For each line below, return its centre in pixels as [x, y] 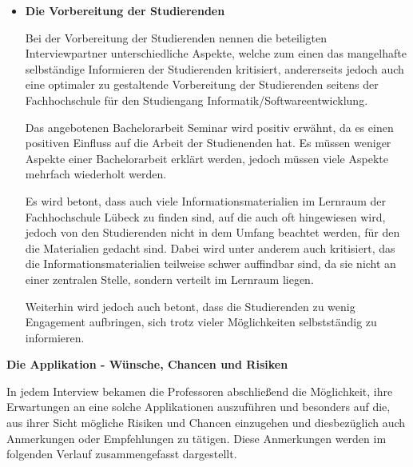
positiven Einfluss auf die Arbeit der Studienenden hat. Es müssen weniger [208, 143]
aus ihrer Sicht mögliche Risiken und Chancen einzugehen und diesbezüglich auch [206, 423]
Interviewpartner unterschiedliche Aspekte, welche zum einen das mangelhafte [216, 53]
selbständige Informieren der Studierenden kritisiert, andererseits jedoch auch [214, 68]
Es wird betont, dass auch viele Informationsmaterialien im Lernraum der [206, 200]
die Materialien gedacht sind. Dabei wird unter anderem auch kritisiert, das [210, 247]
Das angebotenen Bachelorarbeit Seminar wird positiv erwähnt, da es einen [209, 127]
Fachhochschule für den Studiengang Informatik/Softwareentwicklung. [197, 100]
